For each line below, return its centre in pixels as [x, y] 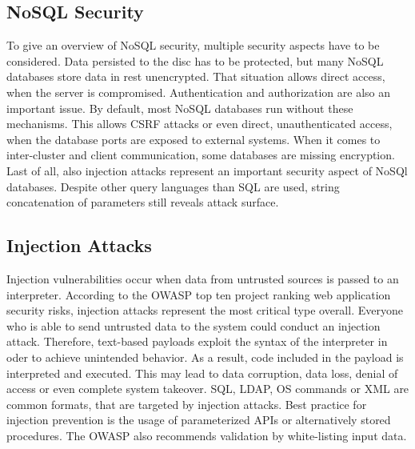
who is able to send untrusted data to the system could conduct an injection [194, 325]
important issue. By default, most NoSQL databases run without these [180, 108]
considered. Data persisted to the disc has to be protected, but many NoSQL [195, 60]
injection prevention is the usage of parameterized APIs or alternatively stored [199, 420]
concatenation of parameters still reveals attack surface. [143, 202]
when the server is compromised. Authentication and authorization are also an [199, 92]
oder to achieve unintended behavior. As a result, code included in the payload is [205, 357]
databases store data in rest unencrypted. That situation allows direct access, [196, 76]
